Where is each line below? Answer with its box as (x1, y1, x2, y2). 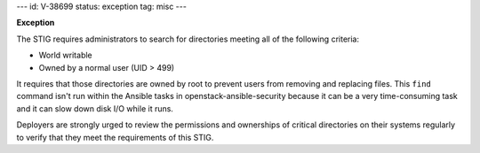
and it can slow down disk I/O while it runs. (16, 103, 173, 114)
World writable (38, 50, 92, 61)
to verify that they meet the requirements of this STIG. (16, 132, 214, 142)
